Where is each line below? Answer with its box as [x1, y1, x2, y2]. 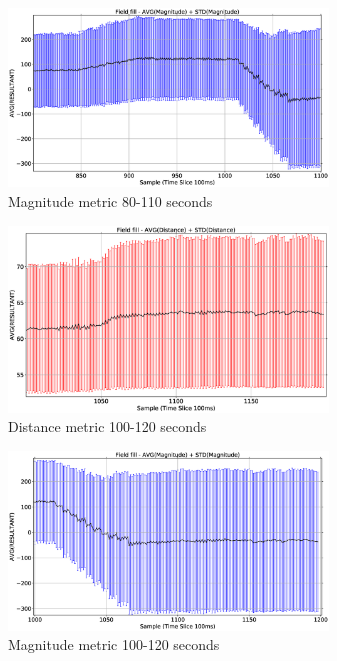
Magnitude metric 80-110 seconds [8, 191, 213, 212]
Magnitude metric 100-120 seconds [8, 634, 220, 655]
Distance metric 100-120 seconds [8, 416, 207, 437]
